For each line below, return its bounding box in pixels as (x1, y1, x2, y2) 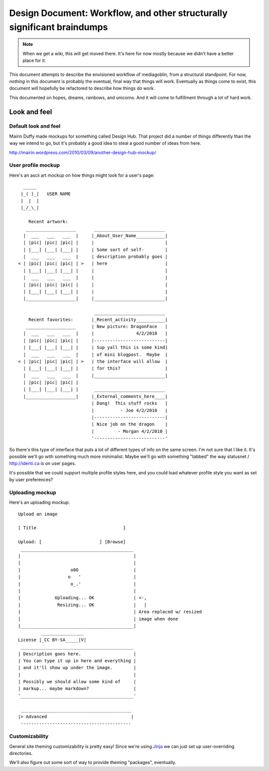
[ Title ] (18, 525, 126, 531)
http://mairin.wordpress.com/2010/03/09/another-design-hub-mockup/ (9, 149, 156, 155)
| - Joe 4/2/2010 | (91, 407, 168, 413)
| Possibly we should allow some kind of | (18, 679, 136, 685)
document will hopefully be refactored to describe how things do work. (9, 85, 155, 91)
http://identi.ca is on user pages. (9, 460, 76, 466)
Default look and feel (9, 123, 61, 130)
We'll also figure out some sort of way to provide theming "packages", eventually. (9, 760, 176, 766)
